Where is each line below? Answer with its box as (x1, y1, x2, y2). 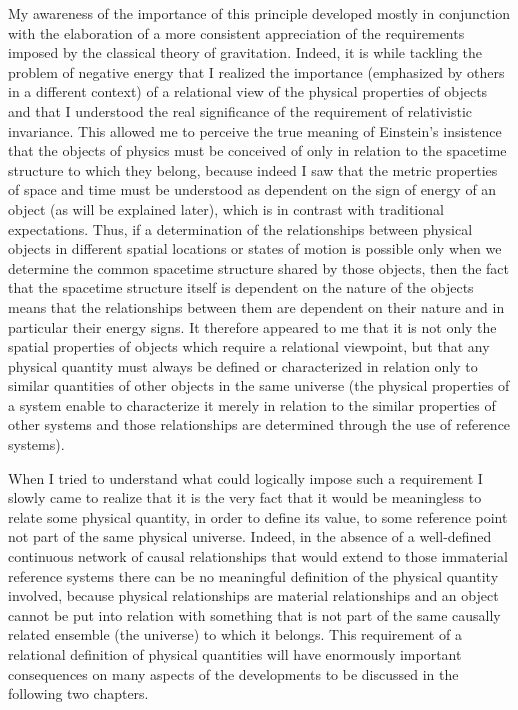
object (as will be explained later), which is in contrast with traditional (8, 198, 444, 219)
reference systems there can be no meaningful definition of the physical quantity (8, 565, 499, 586)
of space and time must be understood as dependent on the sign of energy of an (8, 179, 497, 200)
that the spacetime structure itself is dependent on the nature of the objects (8, 277, 474, 298)
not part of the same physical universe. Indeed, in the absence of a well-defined (8, 526, 492, 547)
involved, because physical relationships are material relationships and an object (8, 585, 499, 606)
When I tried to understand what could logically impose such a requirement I (8, 467, 483, 488)
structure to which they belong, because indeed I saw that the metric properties (8, 159, 498, 180)
